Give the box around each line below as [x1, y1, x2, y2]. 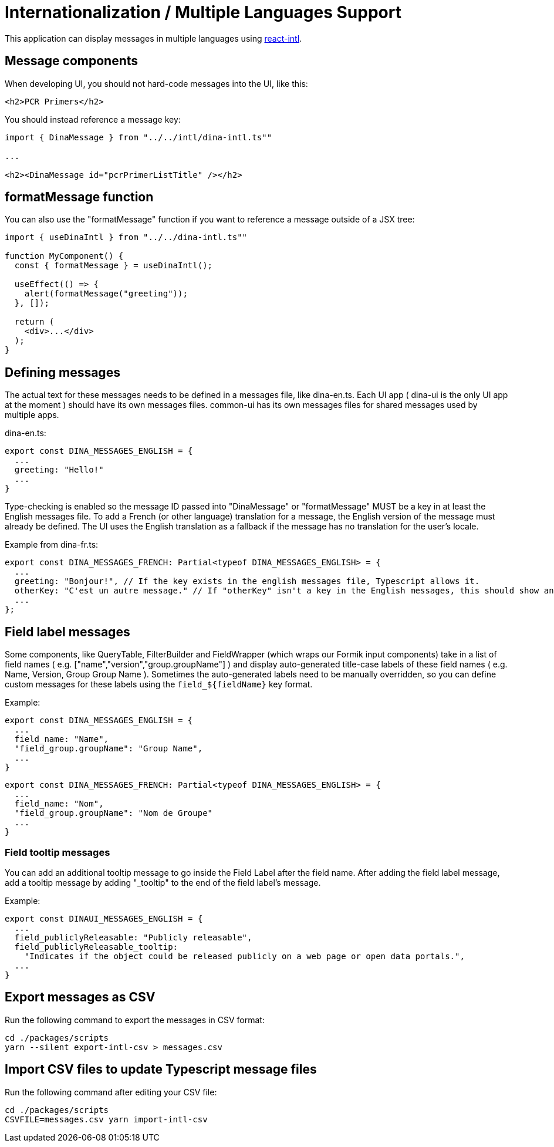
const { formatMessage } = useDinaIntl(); [14, 261, 213, 271]
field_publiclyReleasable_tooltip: [14, 942, 178, 952]
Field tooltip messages [5, 846, 110, 858]
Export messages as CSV [5, 990, 156, 1005]
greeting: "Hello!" [14, 465, 104, 475]
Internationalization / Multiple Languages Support [5, 2, 401, 22]
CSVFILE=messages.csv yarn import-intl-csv [5, 1114, 208, 1124]
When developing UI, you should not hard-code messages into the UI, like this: [5, 78, 308, 89]
